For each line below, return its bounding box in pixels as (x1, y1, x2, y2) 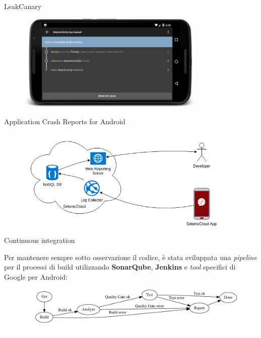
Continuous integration (4, 235, 75, 245)
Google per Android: (4, 271, 68, 282)
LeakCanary (4, 1, 42, 11)
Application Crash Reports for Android (4, 116, 125, 126)
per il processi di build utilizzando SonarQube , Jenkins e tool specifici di (4, 262, 236, 272)
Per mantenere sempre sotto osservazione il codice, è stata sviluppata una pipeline (4, 251, 257, 262)
